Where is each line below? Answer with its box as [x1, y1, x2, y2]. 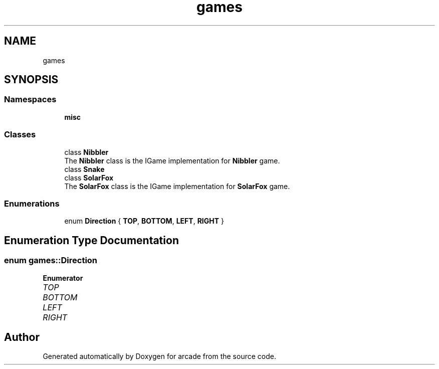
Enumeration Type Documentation [4, 234, 179, 247]
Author [4, 330, 40, 343]
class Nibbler [64, 147, 109, 156]
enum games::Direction [4, 255, 98, 266]
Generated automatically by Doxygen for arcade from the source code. [43, 352, 276, 361]
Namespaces [4, 94, 57, 105]
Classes [4, 129, 36, 140]
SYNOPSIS [4, 73, 59, 86]
